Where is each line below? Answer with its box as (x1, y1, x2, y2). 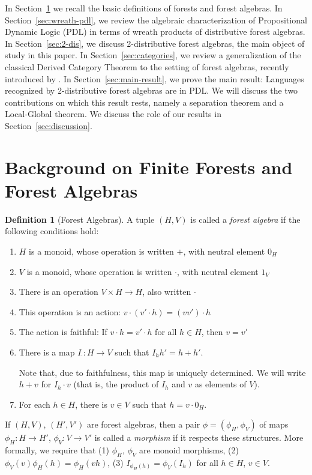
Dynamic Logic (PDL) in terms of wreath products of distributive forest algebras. (5, 25, 305, 38)
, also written (142, 285, 191, 298)
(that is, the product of (73, 378, 159, 390)
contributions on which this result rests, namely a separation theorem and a (5, 95, 284, 108)
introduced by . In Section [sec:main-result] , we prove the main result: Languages (5, 72, 304, 85)
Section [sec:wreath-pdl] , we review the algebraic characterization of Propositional (5, 13, 307, 26)
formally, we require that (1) (5, 444, 109, 456)
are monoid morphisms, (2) (139, 444, 239, 456)
